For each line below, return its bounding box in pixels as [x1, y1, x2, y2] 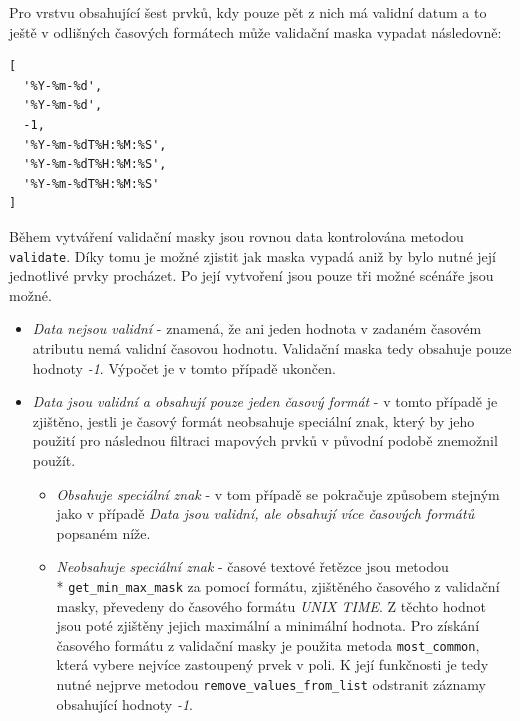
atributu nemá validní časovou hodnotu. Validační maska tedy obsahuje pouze [32, 337, 512, 358]
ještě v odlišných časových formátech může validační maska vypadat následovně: [9, 21, 502, 42]
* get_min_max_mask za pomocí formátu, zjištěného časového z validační [56, 575, 500, 596]
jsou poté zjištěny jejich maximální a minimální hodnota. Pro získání [56, 615, 480, 636]
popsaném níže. [56, 522, 151, 543]
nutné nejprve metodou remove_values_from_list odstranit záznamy [56, 674, 486, 694]
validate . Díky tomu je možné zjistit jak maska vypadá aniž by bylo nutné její [9, 245, 496, 266]
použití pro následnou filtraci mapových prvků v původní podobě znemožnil [32, 430, 498, 451]
